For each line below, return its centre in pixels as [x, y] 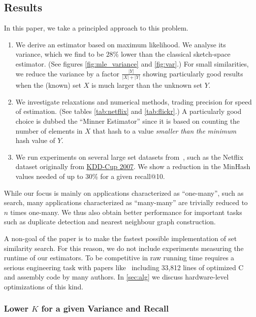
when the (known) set [48, 85]
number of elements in [49, 130]
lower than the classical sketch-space [176, 54]
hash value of [35, 140]
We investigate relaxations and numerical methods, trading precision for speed [134, 101]
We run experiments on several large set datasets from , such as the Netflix [129, 157]
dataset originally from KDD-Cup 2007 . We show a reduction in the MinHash [133, 166]
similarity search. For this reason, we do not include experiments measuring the [124, 248]
